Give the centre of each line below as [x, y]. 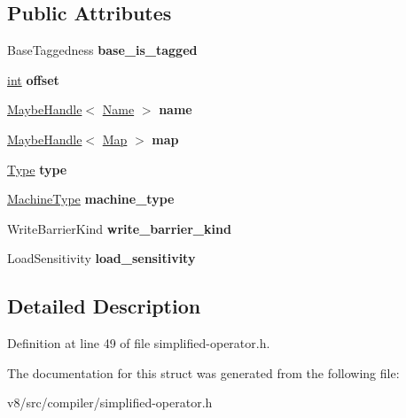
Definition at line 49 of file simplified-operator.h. [139, 343]
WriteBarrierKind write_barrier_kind [119, 228]
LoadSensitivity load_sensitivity [101, 258]
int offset [33, 79]
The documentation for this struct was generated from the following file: [203, 372]
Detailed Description [104, 306]
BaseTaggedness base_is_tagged [102, 50]
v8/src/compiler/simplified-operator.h [110, 403]
